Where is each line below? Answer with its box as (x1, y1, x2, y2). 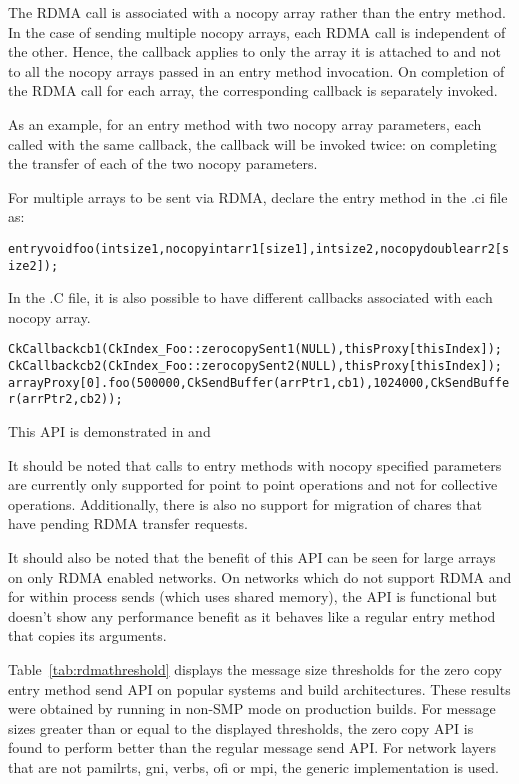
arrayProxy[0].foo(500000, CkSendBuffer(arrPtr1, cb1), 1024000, (8, 375, 431, 390)
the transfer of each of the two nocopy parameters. (8, 153, 318, 174)
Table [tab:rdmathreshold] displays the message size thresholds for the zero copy (8, 659, 502, 679)
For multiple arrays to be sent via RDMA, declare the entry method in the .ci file (8, 186, 508, 207)
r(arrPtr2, (8, 392, 80, 407)
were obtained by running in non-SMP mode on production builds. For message (8, 698, 496, 719)
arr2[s (466, 241, 510, 256)
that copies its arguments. (8, 625, 167, 646)
